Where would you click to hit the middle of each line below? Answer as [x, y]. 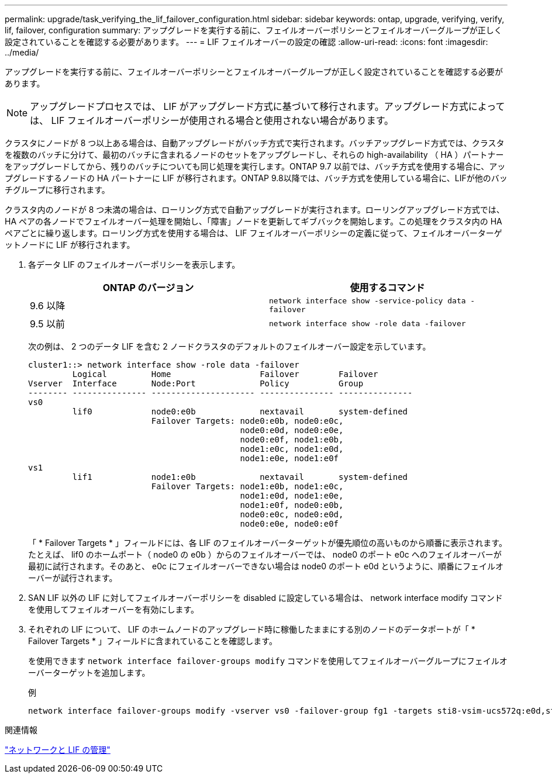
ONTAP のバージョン [148, 288]
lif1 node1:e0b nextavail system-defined [240, 477]
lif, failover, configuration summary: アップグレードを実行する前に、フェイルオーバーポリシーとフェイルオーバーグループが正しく [253, 30]
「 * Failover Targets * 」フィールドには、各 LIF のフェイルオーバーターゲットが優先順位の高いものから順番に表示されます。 [268, 543]
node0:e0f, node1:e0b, [292, 440]
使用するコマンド [387, 288]
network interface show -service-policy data [368, 301]
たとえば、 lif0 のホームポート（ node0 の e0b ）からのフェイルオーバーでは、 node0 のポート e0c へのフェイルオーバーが [265, 554]
